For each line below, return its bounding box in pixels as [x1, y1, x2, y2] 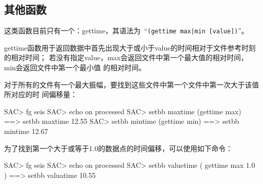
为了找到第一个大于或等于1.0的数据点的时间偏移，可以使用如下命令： [4, 143, 233, 153]
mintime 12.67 [4, 126, 48, 136]
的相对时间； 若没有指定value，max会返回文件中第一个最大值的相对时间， [4, 52, 248, 63]
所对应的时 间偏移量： [4, 89, 77, 100]
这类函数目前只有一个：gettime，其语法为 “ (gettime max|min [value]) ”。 [4, 25, 249, 36]
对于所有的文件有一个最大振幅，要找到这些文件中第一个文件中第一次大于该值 [4, 79, 259, 89]
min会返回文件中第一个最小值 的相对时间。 [4, 62, 146, 73]
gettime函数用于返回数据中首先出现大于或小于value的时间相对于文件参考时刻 [4, 42, 256, 53]
